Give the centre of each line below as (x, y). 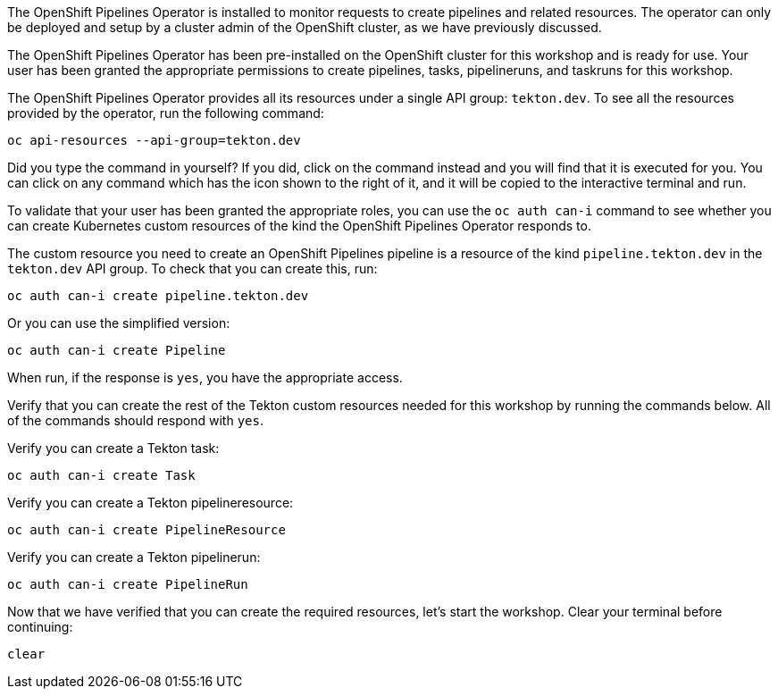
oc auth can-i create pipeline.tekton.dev (158, 296)
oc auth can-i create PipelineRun (128, 584)
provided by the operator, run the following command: (166, 113)
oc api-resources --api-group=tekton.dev (154, 140)
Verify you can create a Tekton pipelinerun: (134, 557)
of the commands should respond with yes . (135, 420)
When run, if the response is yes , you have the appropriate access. (205, 377)
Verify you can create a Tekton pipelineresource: (151, 503)
